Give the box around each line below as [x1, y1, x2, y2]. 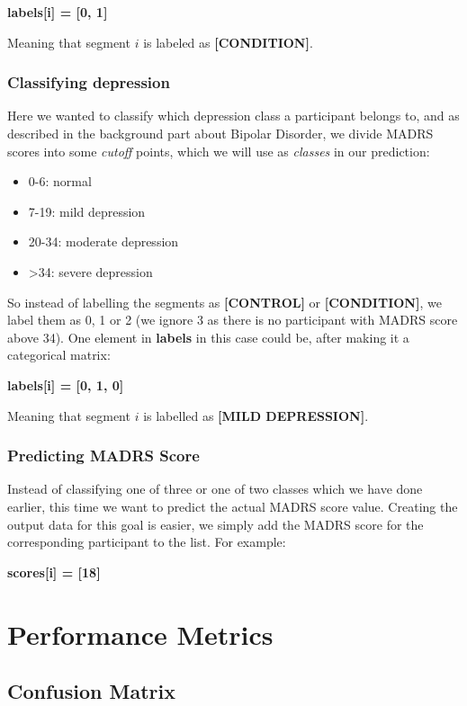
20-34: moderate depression [28, 232, 179, 251]
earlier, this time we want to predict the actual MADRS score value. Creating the [7, 496, 458, 515]
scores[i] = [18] [7, 562, 101, 581]
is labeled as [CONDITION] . [143, 32, 313, 51]
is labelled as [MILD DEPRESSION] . [143, 406, 369, 424]
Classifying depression [7, 71, 170, 94]
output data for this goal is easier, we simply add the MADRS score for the [7, 514, 424, 533]
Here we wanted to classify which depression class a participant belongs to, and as [7, 106, 460, 125]
